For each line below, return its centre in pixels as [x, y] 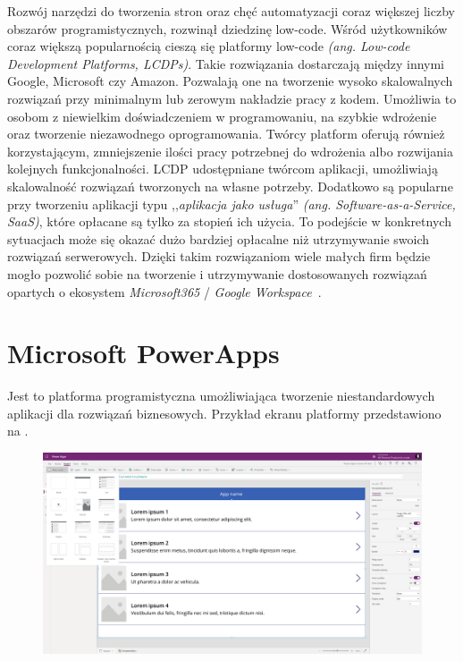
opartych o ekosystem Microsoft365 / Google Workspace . [164, 291]
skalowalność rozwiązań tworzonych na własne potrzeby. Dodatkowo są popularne [230, 186]
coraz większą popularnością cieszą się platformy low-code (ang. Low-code [209, 46]
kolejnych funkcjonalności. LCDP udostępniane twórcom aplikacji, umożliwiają [223, 169]
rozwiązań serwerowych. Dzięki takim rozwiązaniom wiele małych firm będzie [219, 256]
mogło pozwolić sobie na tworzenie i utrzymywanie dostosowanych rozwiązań [217, 273]
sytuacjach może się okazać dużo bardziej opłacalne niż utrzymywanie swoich [219, 238]
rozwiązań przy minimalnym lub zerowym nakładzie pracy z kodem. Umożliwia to [232, 98]
